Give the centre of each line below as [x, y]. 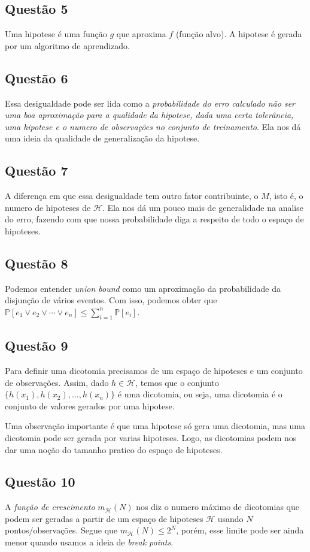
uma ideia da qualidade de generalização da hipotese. [102, 138]
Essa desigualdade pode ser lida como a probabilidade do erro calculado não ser [150, 103]
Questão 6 [37, 78]
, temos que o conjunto [177, 382]
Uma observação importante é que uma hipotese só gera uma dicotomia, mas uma [155, 426]
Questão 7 [37, 171]
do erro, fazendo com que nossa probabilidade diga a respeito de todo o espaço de [154, 219]
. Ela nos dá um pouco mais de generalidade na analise [203, 207]
